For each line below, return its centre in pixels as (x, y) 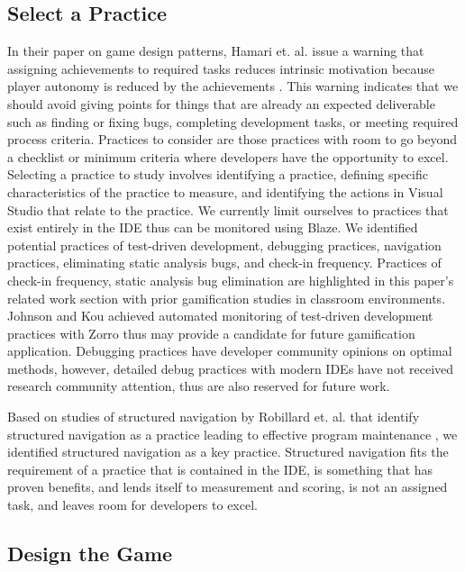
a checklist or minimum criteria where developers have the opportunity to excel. (228, 156)
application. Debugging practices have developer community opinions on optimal (230, 351)
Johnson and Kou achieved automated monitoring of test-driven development (220, 316)
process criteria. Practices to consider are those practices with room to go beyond (232, 139)
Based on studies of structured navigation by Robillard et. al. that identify (214, 417)
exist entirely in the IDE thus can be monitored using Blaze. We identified (213, 227)
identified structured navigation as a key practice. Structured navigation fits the (228, 452)
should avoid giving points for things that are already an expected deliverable (221, 103)
